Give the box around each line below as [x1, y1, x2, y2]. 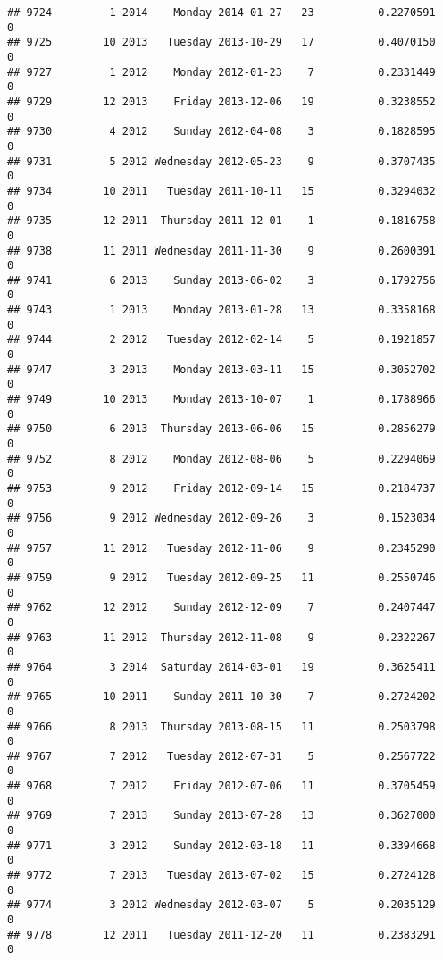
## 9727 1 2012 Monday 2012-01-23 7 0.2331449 [7, 65, 436, 79]
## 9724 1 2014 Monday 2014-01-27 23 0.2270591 [7, 6, 436, 19]
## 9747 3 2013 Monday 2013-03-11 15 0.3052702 [7, 363, 436, 376]
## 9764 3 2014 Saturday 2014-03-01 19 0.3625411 [7, 660, 436, 673]
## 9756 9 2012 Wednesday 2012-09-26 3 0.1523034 [7, 512, 436, 525]
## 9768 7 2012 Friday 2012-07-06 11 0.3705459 [7, 780, 436, 793]
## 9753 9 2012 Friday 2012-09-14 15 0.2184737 [7, 482, 436, 495]
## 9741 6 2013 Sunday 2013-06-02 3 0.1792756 [7, 273, 436, 287]
